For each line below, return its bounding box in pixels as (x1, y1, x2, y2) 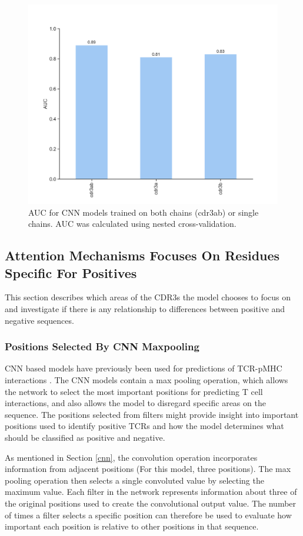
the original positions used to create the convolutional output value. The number (5, 497, 297, 510)
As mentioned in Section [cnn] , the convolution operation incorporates (5, 451, 258, 463)
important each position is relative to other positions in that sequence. (5, 520, 259, 532)
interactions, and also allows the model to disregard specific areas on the (5, 397, 266, 409)
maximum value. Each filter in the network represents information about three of (5, 485, 297, 498)
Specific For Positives (5, 263, 137, 282)
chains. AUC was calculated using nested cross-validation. (28, 217, 237, 230)
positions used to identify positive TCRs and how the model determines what (5, 420, 284, 432)
